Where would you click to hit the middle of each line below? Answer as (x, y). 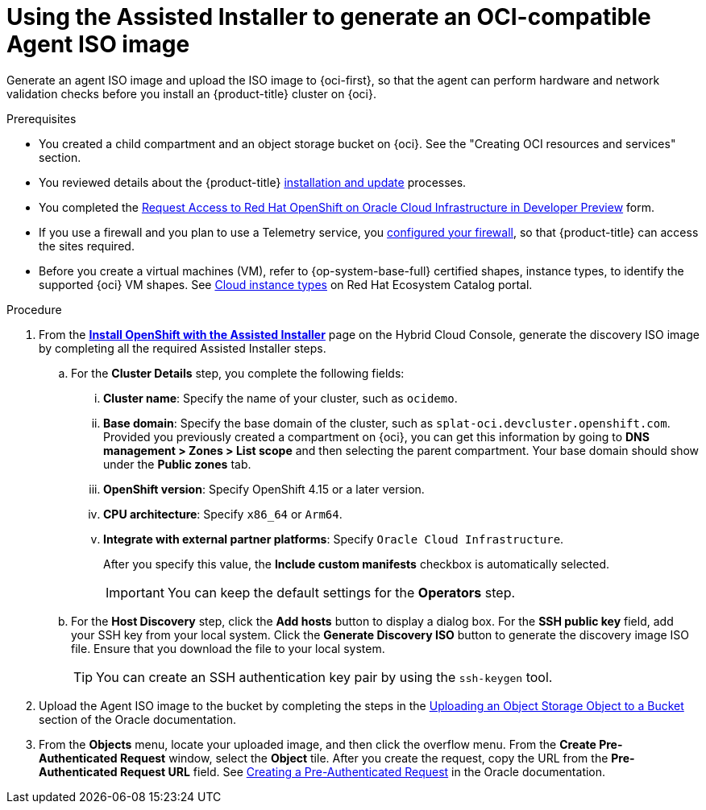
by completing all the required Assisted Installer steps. (183, 348)
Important (135, 592)
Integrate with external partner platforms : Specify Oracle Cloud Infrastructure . (334, 539)
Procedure (34, 309)
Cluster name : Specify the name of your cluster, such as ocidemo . (280, 398)
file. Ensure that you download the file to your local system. (228, 648)
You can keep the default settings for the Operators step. (341, 592)
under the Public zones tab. (177, 464)
